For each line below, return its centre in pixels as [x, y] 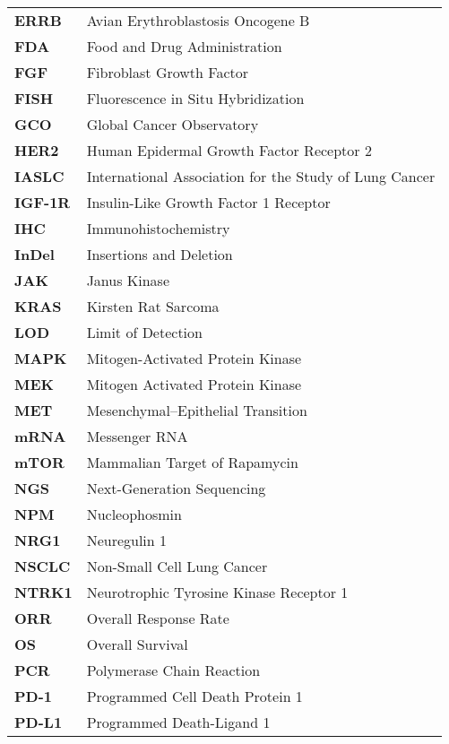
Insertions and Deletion [160, 254]
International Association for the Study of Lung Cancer [261, 176]
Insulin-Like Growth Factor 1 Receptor [208, 202]
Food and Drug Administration [184, 46]
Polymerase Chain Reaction [173, 670]
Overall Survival [137, 644]
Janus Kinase [128, 280]
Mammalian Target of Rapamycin [192, 462]
